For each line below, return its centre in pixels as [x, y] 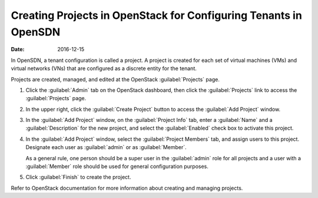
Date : [18, 49]
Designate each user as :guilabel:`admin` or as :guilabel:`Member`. [106, 147]
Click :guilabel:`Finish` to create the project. [78, 177]
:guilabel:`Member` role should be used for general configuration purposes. [117, 166]
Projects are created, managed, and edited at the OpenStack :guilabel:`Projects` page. [115, 79]
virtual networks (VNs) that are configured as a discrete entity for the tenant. [104, 68]
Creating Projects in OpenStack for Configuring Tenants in [157, 15]
